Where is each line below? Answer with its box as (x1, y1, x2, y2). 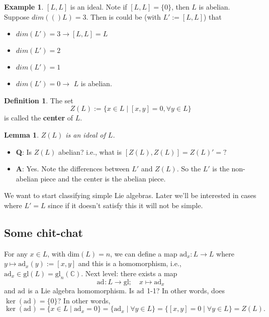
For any (4, 248, 28, 259)
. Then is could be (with (86, 11, 161, 22)
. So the (176, 163, 201, 174)
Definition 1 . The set (4, 95, 73, 105)
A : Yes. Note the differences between (16, 163, 130, 174)
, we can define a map (110, 248, 177, 259)
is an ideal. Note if (70, 2, 127, 12)
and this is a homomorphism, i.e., (78, 258, 182, 269)
